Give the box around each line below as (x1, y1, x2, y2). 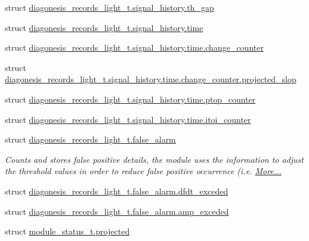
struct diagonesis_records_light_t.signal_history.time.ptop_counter (5, 92, 256, 105)
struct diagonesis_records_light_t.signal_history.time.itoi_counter (5, 113, 251, 125)
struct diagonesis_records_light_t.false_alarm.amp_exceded (5, 205, 229, 217)
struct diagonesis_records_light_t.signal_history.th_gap (5, 1, 214, 13)
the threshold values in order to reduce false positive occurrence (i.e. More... (5, 165, 282, 177)
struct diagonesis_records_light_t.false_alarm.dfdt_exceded (5, 184, 228, 197)
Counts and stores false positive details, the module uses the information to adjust (5, 153, 304, 165)
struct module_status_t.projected (5, 225, 130, 237)
